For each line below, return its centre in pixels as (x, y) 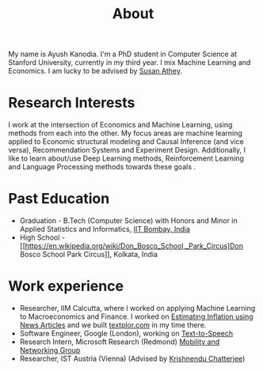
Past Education (59, 199)
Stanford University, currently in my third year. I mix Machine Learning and (130, 62)
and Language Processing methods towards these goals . (102, 167)
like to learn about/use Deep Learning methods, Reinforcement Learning (126, 158)
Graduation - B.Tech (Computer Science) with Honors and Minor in (128, 221)
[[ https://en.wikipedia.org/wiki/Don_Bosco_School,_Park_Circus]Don (131, 246)
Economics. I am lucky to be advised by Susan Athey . (95, 71)
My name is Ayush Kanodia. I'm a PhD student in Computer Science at (123, 54)
